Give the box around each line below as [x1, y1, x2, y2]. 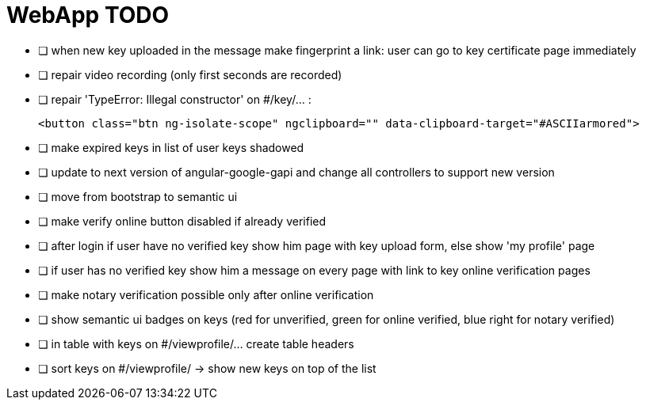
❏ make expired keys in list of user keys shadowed [38, 140, 304, 154]
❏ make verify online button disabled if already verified [38, 214, 327, 228]
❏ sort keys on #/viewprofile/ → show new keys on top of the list [38, 361, 377, 375]
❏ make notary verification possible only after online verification [38, 287, 374, 302]
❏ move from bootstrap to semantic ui [38, 189, 238, 203]
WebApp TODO [6, 2, 170, 28]
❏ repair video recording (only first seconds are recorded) [38, 67, 342, 82]
